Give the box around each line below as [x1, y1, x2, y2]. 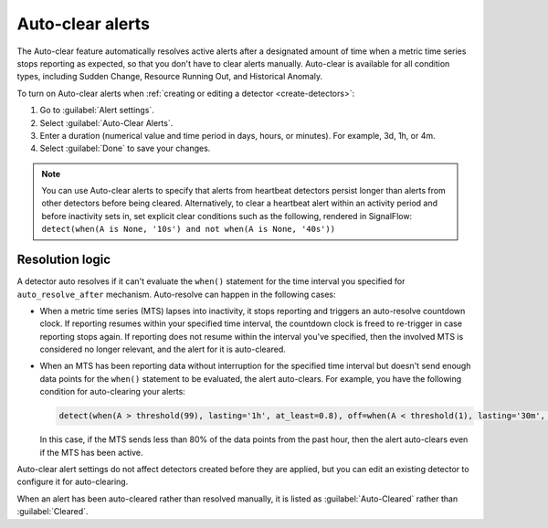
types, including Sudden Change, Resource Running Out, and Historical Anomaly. [16, 71, 323, 82]
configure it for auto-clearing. [16, 476, 129, 488]
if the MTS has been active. [39, 447, 143, 458]
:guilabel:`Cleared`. [16, 506, 89, 517]
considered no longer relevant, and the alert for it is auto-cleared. [39, 343, 287, 355]
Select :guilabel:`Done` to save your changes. [39, 143, 211, 154]
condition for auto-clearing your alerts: [39, 386, 186, 397]
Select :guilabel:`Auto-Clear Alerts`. [39, 117, 174, 128]
